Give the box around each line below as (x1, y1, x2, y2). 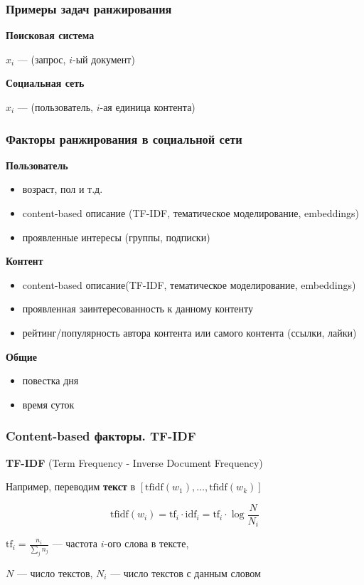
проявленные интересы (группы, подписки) (22, 229, 210, 244)
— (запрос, (17, 51, 66, 66)
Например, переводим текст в (6, 479, 136, 494)
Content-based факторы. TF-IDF (6, 427, 196, 445)
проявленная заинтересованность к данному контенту (22, 301, 253, 316)
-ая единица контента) (100, 100, 196, 114)
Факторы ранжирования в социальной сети (6, 130, 242, 147)
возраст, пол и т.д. (22, 181, 103, 196)
